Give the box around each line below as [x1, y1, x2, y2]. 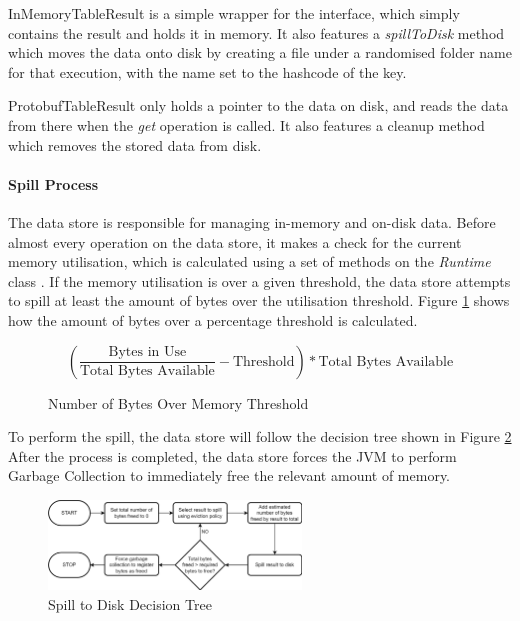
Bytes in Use [108, 345, 187, 360]
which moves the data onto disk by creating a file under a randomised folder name [8, 42, 512, 63]
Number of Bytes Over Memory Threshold [48, 392, 309, 413]
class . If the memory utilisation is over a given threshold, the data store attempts [8, 270, 511, 291]
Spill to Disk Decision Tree [48, 593, 212, 614]
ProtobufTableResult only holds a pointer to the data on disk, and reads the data [8, 95, 509, 116]
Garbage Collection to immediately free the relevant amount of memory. [8, 465, 451, 486]
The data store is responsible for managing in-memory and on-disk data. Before [8, 211, 496, 232]
